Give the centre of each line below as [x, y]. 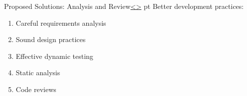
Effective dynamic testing [54, 56]
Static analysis [38, 72]
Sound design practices [51, 39]
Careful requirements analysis [61, 23]
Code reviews [36, 89]
